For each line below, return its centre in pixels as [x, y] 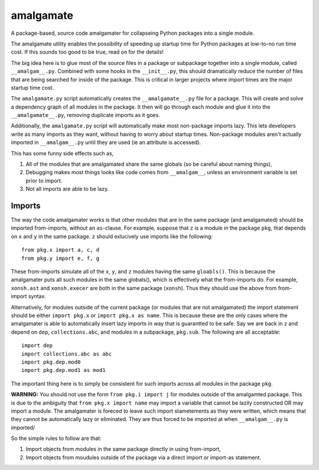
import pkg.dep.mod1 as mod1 [64, 370]
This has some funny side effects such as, [62, 153]
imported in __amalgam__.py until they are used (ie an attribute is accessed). [106, 142]
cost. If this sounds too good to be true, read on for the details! [87, 52]
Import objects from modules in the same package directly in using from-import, [123, 449]
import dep [37, 346]
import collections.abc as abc [67, 354]
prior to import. [44, 181]
